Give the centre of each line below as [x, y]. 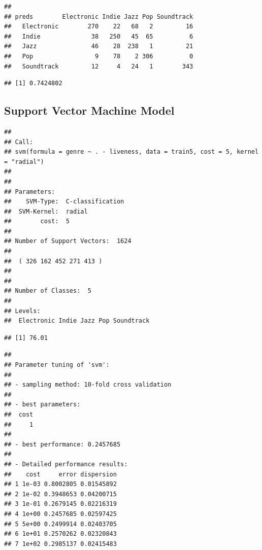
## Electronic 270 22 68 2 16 [99, 27]
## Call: [19, 142]
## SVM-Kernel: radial [46, 211]
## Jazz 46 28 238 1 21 [99, 46]
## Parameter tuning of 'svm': [57, 365]
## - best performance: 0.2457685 [62, 444]
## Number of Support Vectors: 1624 [68, 241]
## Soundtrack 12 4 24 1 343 [99, 66]
